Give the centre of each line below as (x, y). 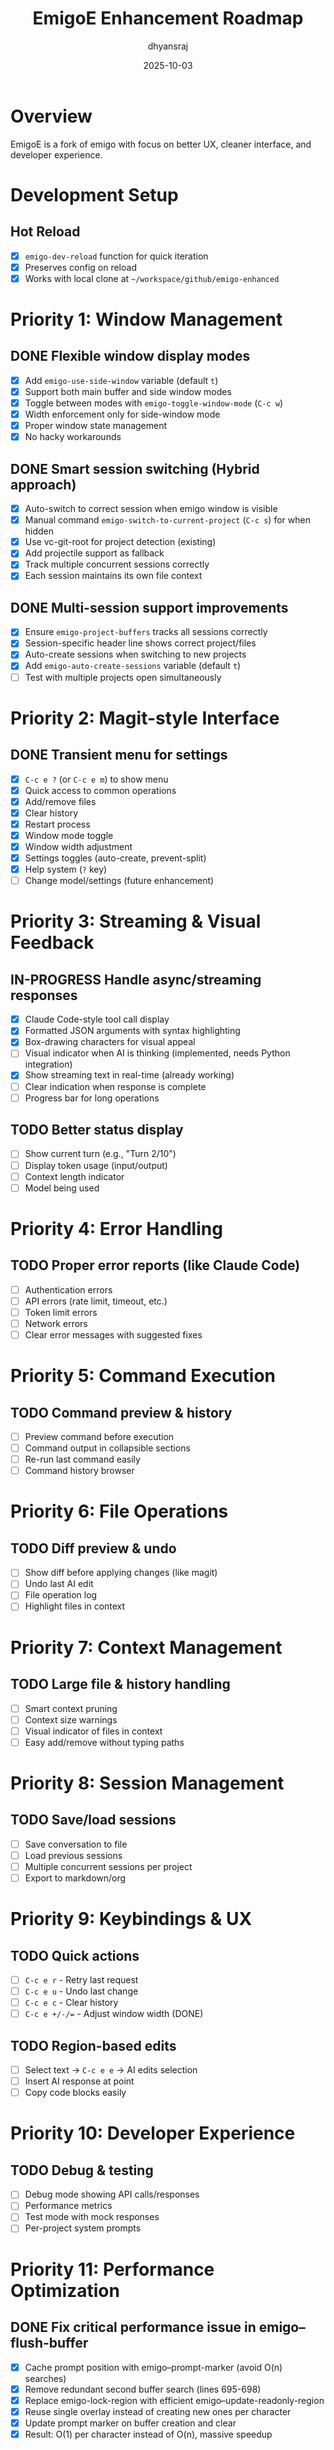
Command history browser (79, 1471)
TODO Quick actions (75, 1955)
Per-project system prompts (83, 2228)
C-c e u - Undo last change (81, 1991)
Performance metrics (68, 2206)
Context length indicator (74, 1176)
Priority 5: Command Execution (143, 1376)
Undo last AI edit (59, 1584)
